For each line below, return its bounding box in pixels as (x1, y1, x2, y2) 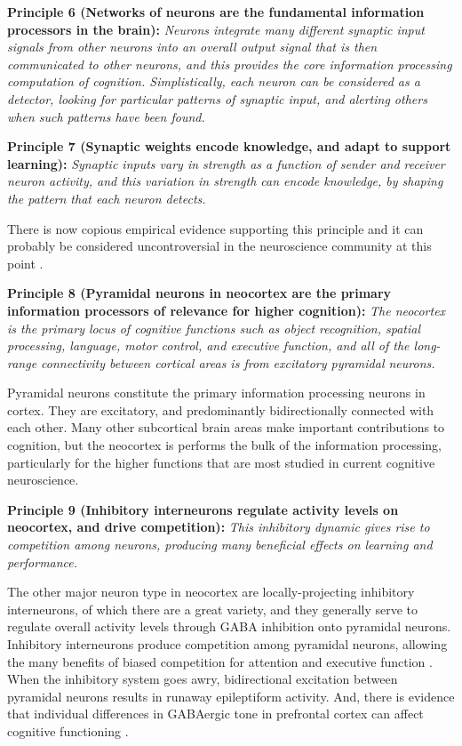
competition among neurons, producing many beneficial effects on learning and (7, 535, 433, 554)
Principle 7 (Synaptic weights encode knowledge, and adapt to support (7, 137, 451, 156)
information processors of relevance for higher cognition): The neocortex (7, 301, 446, 319)
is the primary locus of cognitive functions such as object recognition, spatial (7, 318, 421, 337)
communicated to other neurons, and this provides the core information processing (7, 54, 452, 73)
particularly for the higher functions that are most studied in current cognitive (7, 453, 435, 471)
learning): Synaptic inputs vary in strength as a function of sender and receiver (7, 154, 445, 172)
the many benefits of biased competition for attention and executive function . (7, 652, 433, 670)
